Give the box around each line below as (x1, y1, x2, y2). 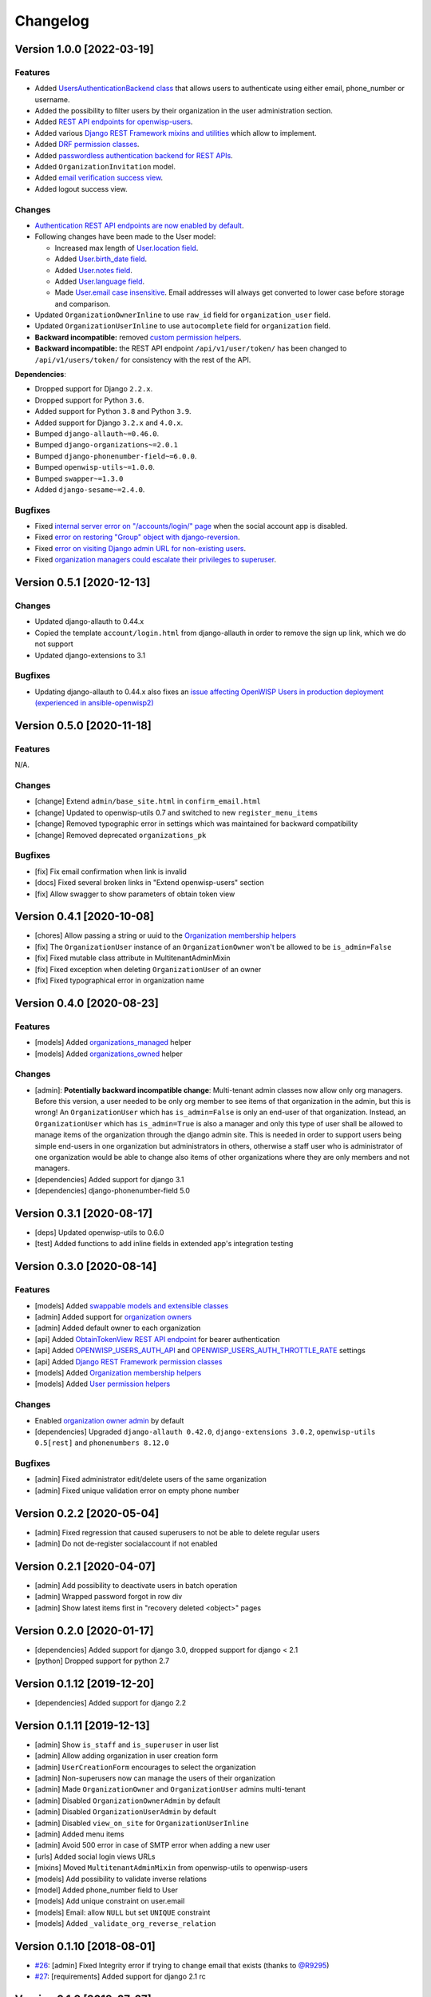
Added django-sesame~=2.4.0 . (34, 484, 145, 494)
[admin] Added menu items (34, 1829, 125, 1839)
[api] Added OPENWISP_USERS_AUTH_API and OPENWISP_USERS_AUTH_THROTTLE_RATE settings (34, 1346, 366, 1356)
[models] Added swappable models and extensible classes (34, 1300, 229, 1310)
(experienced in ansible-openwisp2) (34, 698, 155, 708)
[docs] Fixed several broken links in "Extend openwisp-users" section (34, 878, 264, 887)
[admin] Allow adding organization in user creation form (34, 1751, 219, 1761)
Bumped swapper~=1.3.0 (34, 474, 124, 483)
